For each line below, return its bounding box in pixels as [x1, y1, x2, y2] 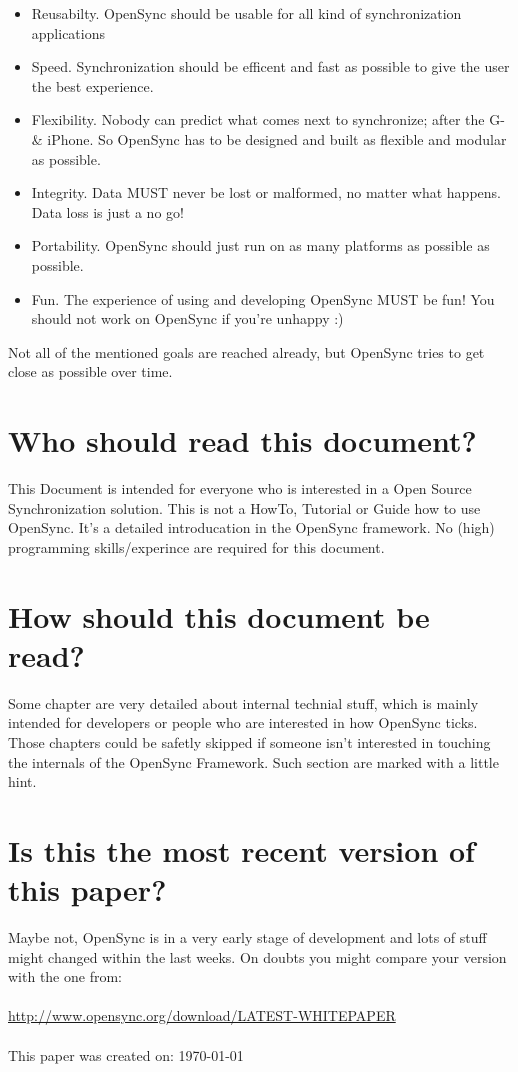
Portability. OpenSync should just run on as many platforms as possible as [31, 235, 490, 256]
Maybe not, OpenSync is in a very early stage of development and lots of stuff [8, 927, 487, 947]
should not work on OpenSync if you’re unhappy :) [31, 308, 344, 329]
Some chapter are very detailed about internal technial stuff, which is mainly [8, 692, 479, 713]
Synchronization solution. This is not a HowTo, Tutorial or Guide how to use [8, 497, 481, 518]
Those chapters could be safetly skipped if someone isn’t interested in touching [8, 731, 491, 752]
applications [31, 22, 106, 43]
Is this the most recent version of [8, 829, 475, 870]
